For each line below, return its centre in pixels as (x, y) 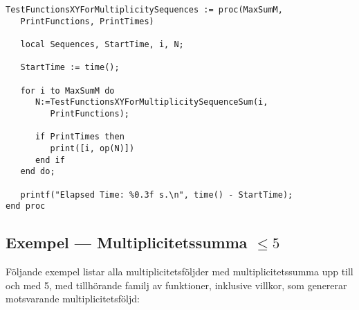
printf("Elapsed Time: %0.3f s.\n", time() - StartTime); (157, 195)
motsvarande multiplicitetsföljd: (73, 299)
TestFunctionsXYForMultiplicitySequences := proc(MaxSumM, (144, 10)
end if (50, 160)
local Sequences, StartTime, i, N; (102, 44)
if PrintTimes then (80, 137)
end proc (26, 206)
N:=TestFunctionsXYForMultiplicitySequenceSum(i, (151, 102)
